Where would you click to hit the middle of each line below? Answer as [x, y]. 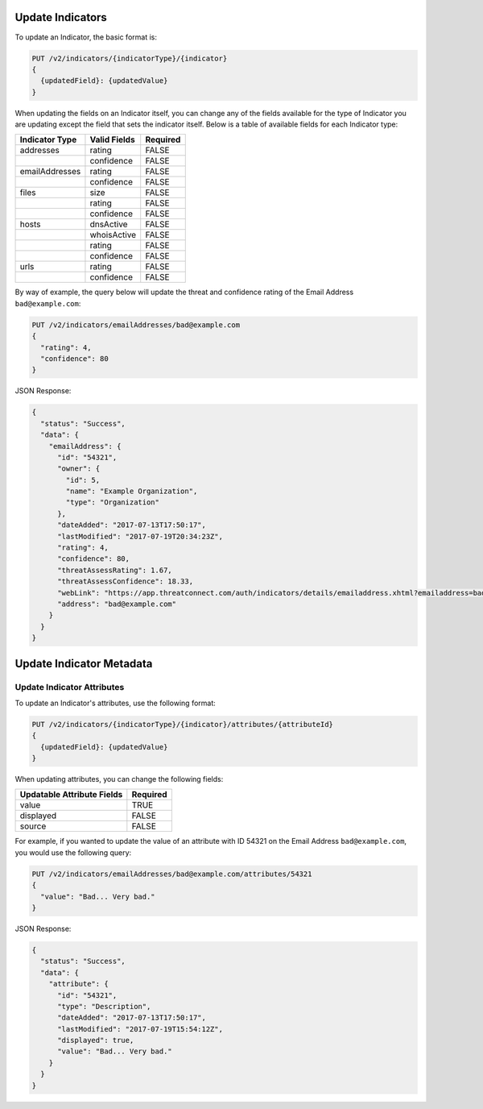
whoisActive [113, 235]
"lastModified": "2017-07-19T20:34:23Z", [140, 536]
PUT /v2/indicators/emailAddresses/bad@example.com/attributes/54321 [172, 874]
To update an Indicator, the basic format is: [86, 37]
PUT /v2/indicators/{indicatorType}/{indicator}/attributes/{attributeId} [183, 724]
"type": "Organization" [113, 503]
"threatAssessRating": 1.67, [115, 570]
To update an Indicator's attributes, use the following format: [116, 703]
